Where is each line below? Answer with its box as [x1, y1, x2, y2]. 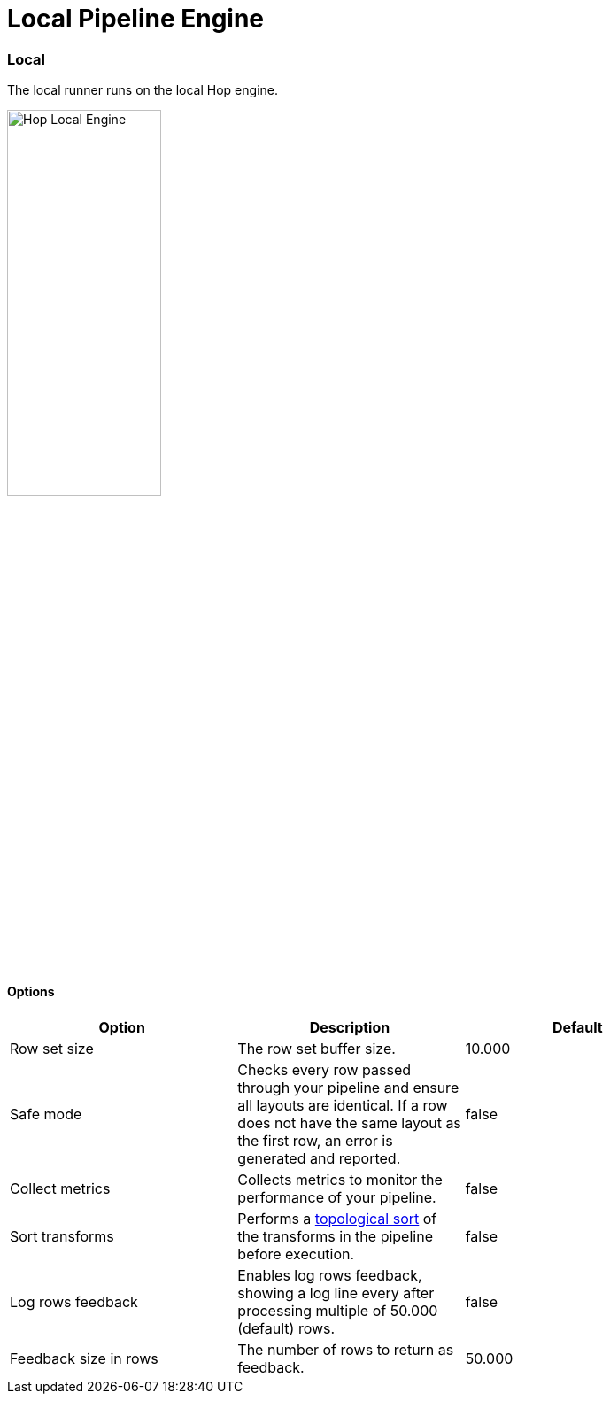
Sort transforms [10, 1227, 114, 1245]
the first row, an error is [237, 1131, 393, 1149]
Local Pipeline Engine [7, 4, 265, 34]
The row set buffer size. [237, 1039, 396, 1057]
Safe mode [10, 1104, 82, 1123]
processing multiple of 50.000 [237, 1301, 438, 1320]
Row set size [10, 1039, 94, 1057]
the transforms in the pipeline [237, 1227, 433, 1245]
